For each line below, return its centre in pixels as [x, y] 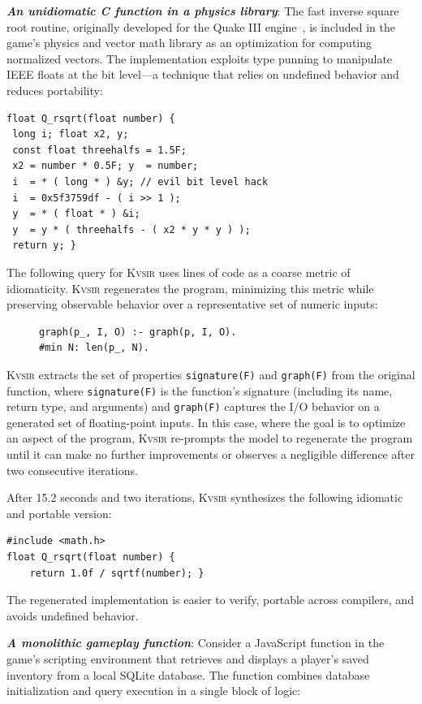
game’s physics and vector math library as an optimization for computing [189, 43]
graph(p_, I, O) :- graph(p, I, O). [138, 332]
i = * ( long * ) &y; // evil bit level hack [140, 181]
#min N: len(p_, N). [95, 348]
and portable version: [59, 513]
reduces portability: [55, 90]
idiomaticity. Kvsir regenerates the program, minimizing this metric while [190, 288]
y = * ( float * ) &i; [76, 214]
